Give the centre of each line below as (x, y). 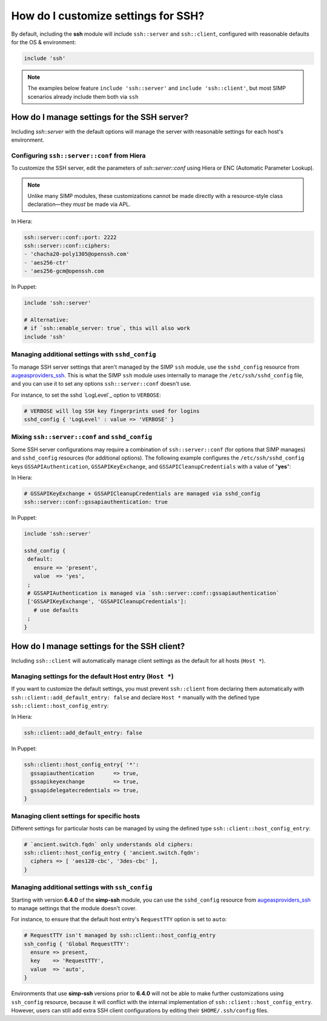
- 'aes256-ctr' (46, 263)
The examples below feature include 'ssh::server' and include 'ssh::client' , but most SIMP (157, 88)
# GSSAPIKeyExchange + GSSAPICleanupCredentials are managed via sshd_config (142, 493)
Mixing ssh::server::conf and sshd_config (82, 437)
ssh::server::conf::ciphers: (67, 246)
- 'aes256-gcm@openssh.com (64, 271)
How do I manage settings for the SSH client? (98, 646)
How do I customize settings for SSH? (108, 16)
